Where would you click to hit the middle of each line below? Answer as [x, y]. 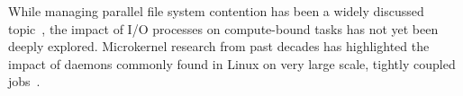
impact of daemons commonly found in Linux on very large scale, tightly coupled [232, 63]
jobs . [24, 81]
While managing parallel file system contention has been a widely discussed [216, 11]
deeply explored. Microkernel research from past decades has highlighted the [219, 46]
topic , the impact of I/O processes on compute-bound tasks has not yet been [223, 28]
